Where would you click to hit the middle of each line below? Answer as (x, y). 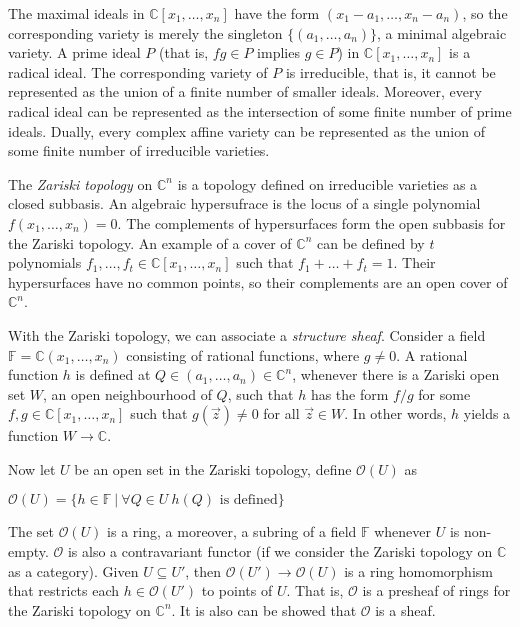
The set (31, 531)
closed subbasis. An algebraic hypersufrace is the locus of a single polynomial (244, 203)
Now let (32, 468)
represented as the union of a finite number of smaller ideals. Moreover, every (245, 91)
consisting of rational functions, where (243, 354)
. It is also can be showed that (264, 609)
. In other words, (395, 413)
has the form (349, 393)
